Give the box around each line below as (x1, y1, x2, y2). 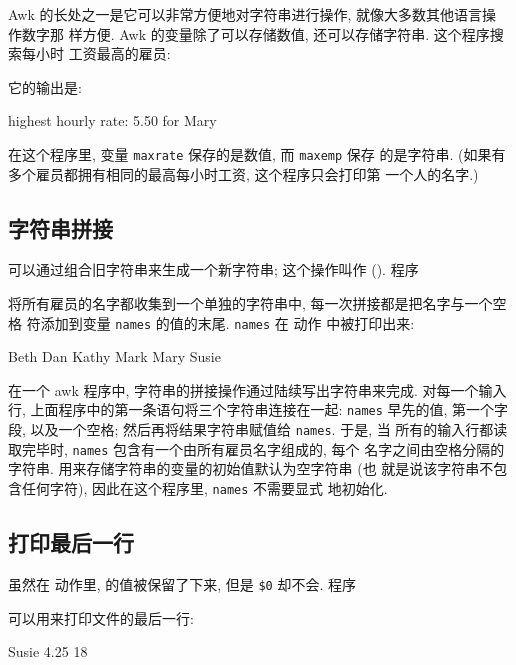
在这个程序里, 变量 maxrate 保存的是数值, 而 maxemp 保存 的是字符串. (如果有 (8, 143, 506, 164)
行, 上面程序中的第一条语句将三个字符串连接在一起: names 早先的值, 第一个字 (8, 399, 509, 420)
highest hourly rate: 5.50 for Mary (8, 110, 217, 131)
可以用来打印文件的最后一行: (8, 607, 194, 628)
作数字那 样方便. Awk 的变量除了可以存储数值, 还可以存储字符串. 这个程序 (8, 23, 490, 44)
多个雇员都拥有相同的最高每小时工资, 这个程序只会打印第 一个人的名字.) (8, 163, 479, 184)
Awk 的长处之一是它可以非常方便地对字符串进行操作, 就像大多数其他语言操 (8, 4, 497, 24)
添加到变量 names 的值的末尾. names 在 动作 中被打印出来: (40, 312, 415, 333)
